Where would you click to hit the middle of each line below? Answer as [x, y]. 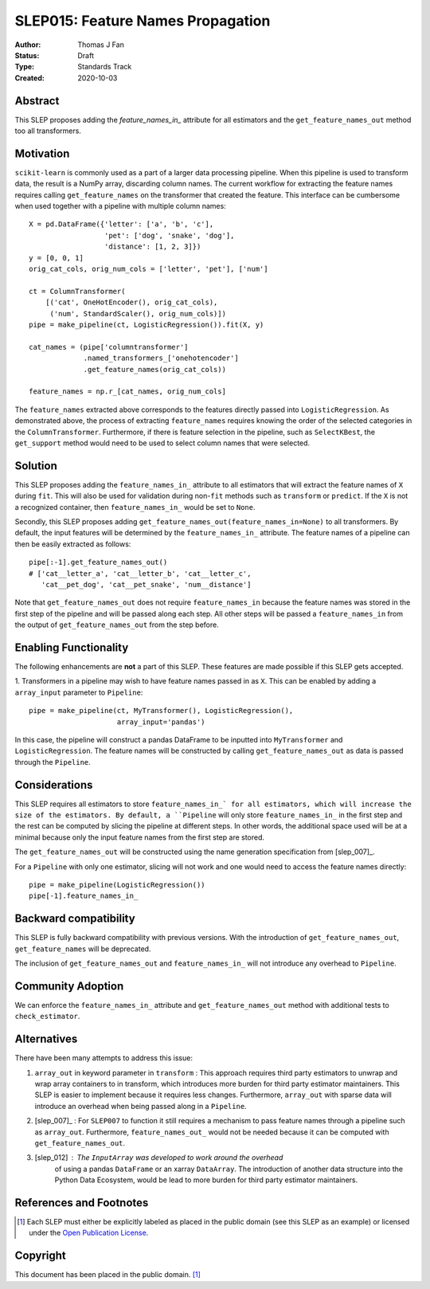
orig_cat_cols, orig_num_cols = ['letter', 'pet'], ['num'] [149, 269]
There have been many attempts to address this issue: [104, 1058]
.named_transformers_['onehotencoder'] [161, 358]
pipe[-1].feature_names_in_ [84, 896]
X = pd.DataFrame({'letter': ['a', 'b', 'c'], [121, 224]
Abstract [37, 101]
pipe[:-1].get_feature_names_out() [98, 562]
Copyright [41, 1256]
